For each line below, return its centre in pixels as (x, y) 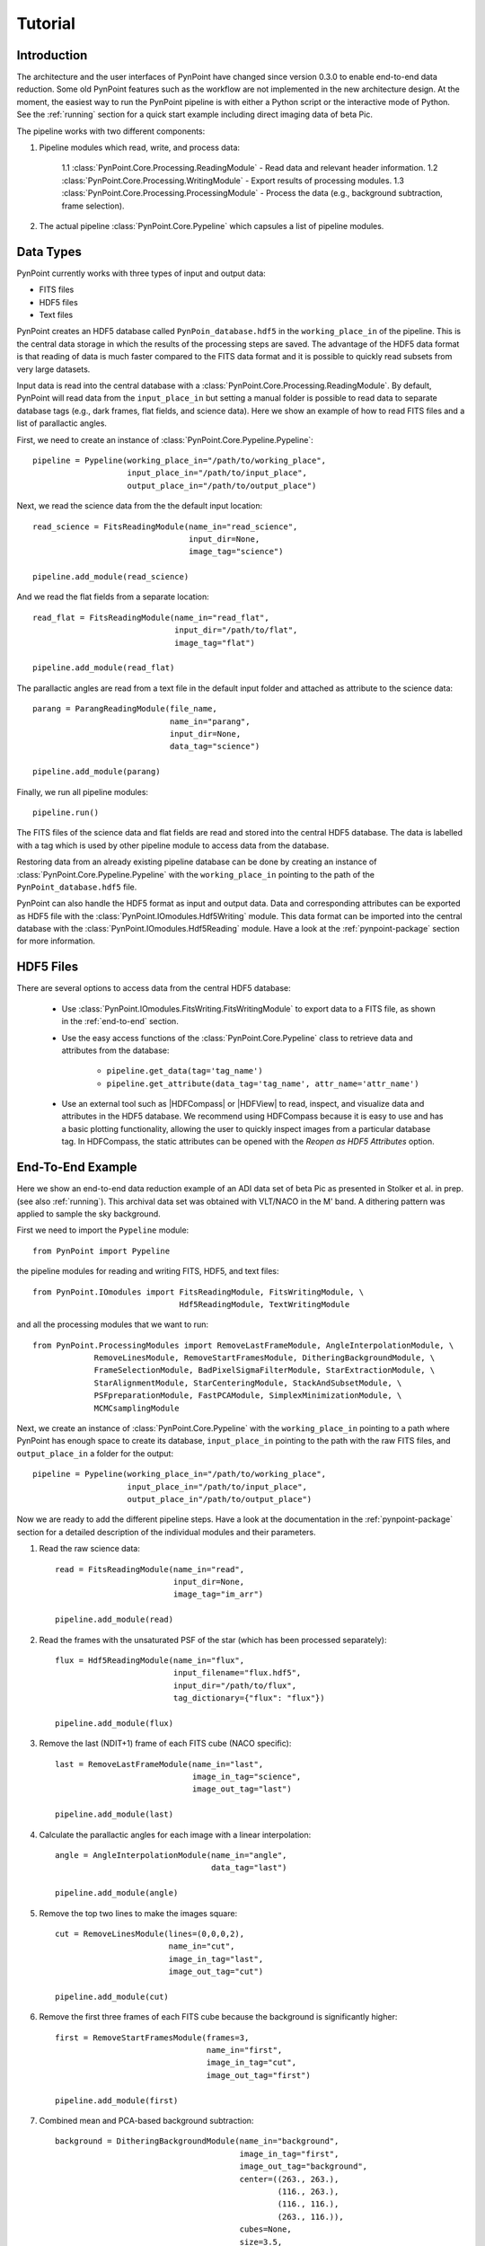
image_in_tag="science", (247, 1777)
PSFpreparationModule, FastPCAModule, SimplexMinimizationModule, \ (248, 1396)
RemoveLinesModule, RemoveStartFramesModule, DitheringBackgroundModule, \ (265, 1358)
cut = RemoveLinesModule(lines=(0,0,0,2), (150, 1933)
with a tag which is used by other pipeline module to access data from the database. (173, 845)
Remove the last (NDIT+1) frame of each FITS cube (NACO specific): (165, 1744)
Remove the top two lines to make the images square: (138, 1913)
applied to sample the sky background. (88, 1214)
